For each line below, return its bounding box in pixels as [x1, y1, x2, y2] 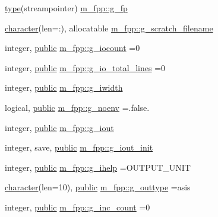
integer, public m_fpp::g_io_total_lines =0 [5, 61, 166, 74]
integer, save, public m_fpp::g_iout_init [5, 141, 153, 154]
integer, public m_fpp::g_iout [5, 121, 114, 133]
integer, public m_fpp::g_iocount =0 [5, 42, 140, 54]
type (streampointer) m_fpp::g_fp [5, 2, 128, 14]
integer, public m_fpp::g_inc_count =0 [5, 200, 150, 213]
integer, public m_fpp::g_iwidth [5, 81, 123, 94]
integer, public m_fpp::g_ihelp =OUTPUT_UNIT [5, 161, 191, 173]
